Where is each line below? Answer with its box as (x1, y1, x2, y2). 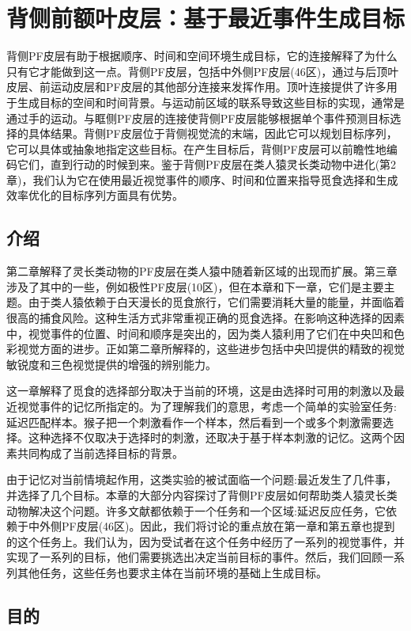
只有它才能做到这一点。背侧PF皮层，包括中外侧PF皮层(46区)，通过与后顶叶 (6, 63, 399, 79)
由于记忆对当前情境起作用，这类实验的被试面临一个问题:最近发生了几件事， (6, 471, 397, 488)
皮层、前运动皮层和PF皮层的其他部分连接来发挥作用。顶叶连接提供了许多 (6, 78, 386, 95)
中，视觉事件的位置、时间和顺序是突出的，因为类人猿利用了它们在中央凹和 (6, 325, 394, 341)
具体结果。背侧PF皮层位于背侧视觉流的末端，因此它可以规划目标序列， (28, 125, 398, 142)
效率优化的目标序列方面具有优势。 (6, 187, 183, 203)
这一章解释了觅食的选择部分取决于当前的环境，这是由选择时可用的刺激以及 (6, 382, 394, 399)
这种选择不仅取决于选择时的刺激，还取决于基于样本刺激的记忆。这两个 (28, 429, 394, 446)
